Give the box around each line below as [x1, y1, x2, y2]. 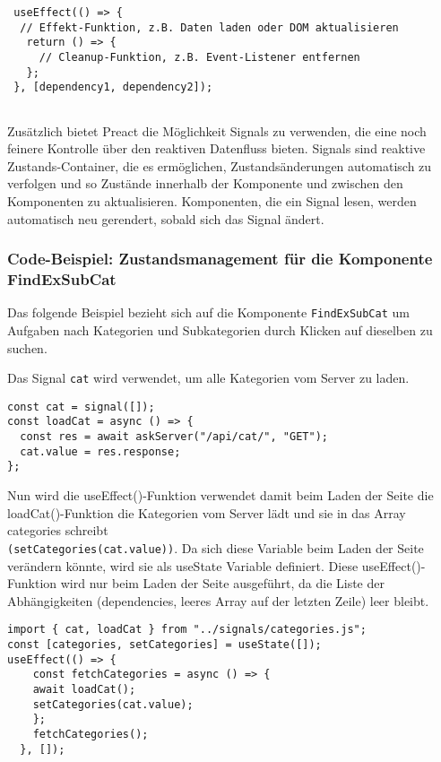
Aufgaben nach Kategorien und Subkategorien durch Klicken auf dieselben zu [7, 320, 433, 339]
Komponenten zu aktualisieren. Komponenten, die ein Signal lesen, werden [7, 191, 417, 210]
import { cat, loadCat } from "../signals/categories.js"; [7, 623, 367, 636]
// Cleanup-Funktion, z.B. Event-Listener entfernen [39, 50, 360, 64]
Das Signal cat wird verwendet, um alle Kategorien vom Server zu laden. [7, 368, 410, 387]
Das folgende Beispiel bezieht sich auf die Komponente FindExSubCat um [7, 303, 410, 322]
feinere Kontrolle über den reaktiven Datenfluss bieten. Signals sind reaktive [7, 139, 426, 158]
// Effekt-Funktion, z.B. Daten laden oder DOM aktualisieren [20, 21, 399, 34]
